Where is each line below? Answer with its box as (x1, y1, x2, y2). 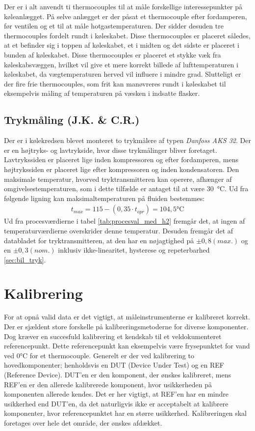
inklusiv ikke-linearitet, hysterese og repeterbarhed (58, 245, 210, 255)
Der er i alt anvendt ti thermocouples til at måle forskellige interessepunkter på (4, 1, 243, 11)
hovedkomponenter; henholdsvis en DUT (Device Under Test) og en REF (4, 360, 224, 370)
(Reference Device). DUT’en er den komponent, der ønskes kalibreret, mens (4, 369, 231, 379)
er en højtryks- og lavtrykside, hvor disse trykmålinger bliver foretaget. (4, 144, 217, 155)
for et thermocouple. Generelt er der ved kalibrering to (29, 350, 194, 360)
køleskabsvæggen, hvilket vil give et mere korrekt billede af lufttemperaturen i (4, 59, 238, 69)
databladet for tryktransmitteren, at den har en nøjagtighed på (4, 235, 194, 245)
